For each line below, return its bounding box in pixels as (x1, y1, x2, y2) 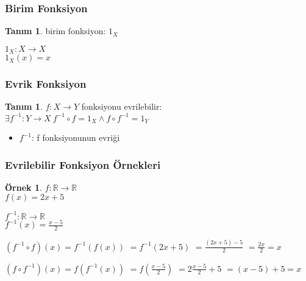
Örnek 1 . (5, 180, 42, 193)
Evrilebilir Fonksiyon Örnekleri (5, 157, 161, 172)
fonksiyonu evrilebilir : (81, 100, 162, 113)
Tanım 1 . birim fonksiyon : (5, 24, 106, 37)
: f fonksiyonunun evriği (31, 131, 120, 144)
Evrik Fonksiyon (5, 76, 87, 91)
